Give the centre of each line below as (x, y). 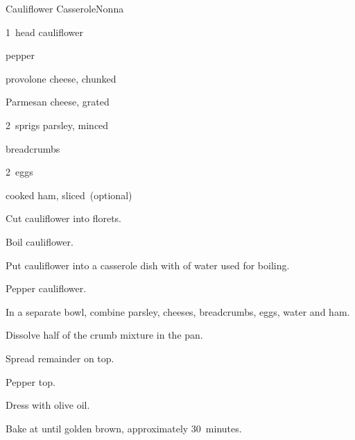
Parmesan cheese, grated (58, 102)
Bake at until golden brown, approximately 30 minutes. (124, 428)
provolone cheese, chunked (61, 78)
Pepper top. (31, 381)
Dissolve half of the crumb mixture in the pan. (104, 335)
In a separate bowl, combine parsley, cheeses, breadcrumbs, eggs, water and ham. (178, 311)
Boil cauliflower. (40, 241)
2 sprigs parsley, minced (57, 125)
